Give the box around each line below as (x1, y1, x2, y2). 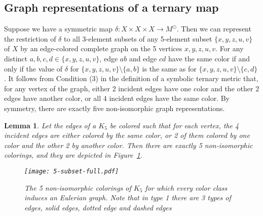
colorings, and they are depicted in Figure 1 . (4, 150, 143, 160)
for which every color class (145, 182, 228, 193)
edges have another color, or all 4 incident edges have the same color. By (4, 93, 230, 103)
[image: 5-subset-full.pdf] (24, 167, 119, 175)
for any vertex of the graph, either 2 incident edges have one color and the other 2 (4, 83, 259, 93)
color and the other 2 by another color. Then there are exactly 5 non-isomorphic (4, 139, 253, 150)
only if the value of (4, 63, 63, 74)
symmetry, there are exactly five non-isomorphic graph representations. (4, 102, 225, 113)
